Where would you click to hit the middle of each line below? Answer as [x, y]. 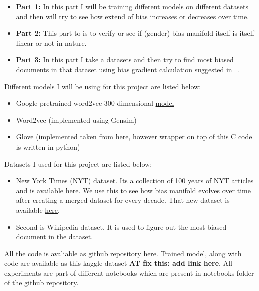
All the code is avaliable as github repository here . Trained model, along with [123, 253]
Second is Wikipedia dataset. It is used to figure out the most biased [121, 227]
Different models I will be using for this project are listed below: [103, 86]
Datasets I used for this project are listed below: [78, 163]
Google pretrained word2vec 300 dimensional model [95, 103]
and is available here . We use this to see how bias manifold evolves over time [133, 190]
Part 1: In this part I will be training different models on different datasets [132, 6]
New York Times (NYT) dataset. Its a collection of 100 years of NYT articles [135, 180]
